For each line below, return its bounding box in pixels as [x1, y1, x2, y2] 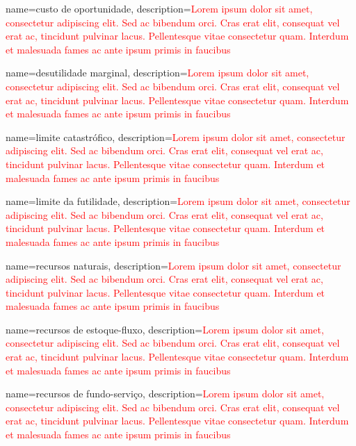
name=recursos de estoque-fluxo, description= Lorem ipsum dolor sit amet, [6, 322, 324, 336]
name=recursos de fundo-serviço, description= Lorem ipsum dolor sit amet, [6, 386, 325, 401]
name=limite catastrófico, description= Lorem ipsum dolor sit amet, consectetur [6, 129, 346, 144]
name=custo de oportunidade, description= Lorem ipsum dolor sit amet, [6, 1, 313, 15]
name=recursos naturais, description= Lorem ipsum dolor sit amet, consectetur [6, 258, 341, 272]
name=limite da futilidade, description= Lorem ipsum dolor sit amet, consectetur [6, 194, 350, 208]
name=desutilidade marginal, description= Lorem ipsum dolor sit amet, [6, 65, 309, 80]
